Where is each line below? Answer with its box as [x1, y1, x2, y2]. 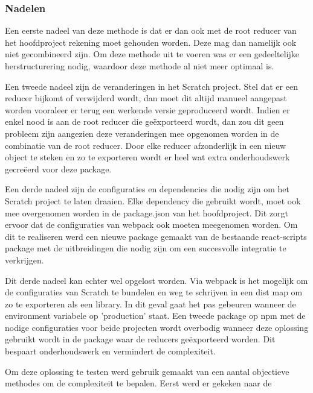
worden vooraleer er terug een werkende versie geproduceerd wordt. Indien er [5, 103, 290, 116]
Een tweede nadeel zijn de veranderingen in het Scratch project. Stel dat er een [5, 80, 298, 92]
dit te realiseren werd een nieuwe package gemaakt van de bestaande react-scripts [5, 230, 307, 242]
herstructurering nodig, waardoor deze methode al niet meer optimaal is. [5, 60, 274, 72]
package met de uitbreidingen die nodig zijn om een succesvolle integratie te [5, 242, 286, 254]
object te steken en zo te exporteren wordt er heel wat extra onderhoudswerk [5, 151, 290, 163]
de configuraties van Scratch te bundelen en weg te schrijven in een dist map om [5, 286, 303, 298]
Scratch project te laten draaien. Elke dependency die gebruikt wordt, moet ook [5, 194, 301, 207]
